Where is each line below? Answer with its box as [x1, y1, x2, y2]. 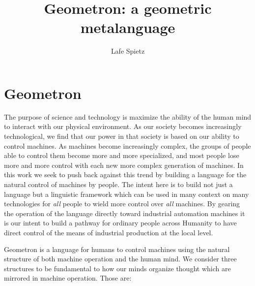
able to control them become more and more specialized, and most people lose [4, 150, 239, 160]
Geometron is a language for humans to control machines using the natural [4, 244, 230, 254]
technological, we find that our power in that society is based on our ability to [4, 131, 239, 141]
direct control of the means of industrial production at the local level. [4, 227, 213, 237]
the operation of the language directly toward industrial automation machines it [4, 208, 245, 218]
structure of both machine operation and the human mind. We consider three [4, 254, 237, 264]
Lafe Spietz [111, 46, 145, 56]
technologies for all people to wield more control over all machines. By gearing [4, 198, 240, 209]
